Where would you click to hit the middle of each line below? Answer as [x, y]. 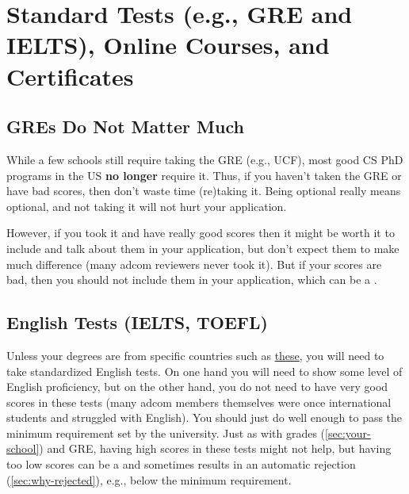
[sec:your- [348, 433]
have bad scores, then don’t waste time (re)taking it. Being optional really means [204, 191]
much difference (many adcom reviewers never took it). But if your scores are [194, 264]
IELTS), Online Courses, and [168, 45]
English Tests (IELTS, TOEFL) [137, 322]
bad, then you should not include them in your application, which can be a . [192, 280]
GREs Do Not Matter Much [125, 126]
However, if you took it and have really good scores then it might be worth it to [201, 233]
